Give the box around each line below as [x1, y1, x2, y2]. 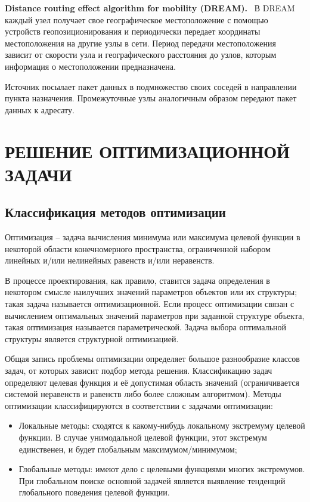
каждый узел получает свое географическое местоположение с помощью [5, 13, 268, 26]
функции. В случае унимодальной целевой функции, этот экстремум [18, 431, 267, 444]
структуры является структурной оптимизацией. [5, 332, 179, 345]
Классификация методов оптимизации [5, 203, 226, 221]
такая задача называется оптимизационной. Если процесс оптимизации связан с [5, 298, 294, 310]
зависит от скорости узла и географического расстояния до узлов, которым [5, 48, 277, 61]
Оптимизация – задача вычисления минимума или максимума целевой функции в [5, 231, 300, 243]
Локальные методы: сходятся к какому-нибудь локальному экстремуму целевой [18, 419, 305, 432]
